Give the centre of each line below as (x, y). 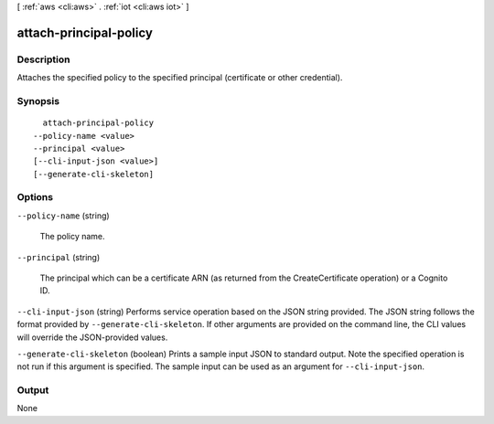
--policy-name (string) (63, 216)
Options (35, 197)
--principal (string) (59, 257)
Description (43, 59)
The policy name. (72, 237)
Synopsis (38, 101)
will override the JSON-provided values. (92, 337)
